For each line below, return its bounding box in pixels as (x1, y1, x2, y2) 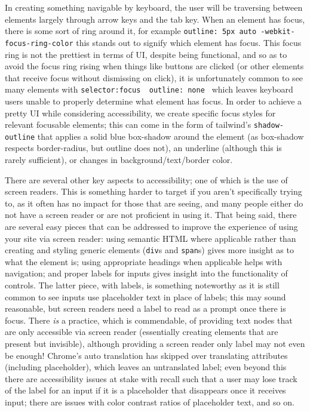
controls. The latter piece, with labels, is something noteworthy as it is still (5, 279, 280, 291)
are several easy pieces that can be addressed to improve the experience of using (5, 220, 298, 232)
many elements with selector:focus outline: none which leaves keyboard (5, 83, 293, 96)
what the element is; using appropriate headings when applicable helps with (5, 255, 283, 268)
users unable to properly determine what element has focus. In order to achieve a (5, 94, 302, 107)
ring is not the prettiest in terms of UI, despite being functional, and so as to (5, 48, 287, 60)
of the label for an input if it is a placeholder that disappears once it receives (5, 384, 286, 396)
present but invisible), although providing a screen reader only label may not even (5, 337, 305, 349)
